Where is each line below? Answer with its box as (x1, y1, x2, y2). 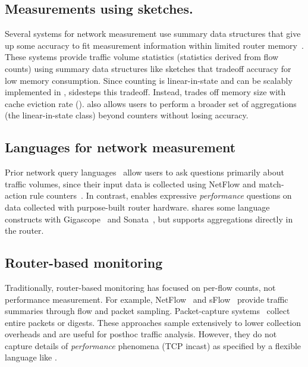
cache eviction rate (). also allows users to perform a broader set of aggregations (5, 97, 297, 109)
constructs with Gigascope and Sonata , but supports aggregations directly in (5, 212, 293, 225)
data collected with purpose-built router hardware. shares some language (5, 200, 270, 213)
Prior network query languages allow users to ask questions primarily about (5, 166, 284, 178)
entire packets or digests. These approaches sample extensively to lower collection (5, 316, 301, 328)
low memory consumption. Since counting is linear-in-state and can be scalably (5, 74, 293, 86)
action (5, 189, 27, 202)
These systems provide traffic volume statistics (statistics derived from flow (5, 51, 279, 63)
